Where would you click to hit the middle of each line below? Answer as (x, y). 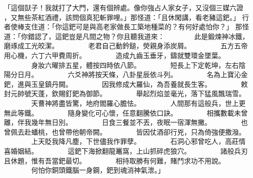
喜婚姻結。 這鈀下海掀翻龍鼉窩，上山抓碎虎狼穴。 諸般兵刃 (126, 150)
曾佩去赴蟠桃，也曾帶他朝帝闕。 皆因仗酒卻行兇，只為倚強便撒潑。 (125, 131)
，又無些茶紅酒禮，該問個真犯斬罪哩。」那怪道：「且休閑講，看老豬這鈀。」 (122, 17)
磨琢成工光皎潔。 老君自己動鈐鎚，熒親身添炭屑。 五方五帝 (126, 46)
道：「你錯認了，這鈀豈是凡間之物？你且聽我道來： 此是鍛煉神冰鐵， (126, 36)
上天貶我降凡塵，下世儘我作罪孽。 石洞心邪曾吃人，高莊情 (138, 141)
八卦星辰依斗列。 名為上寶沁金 (185, 74)
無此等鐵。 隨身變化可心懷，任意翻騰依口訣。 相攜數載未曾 (126, 112)
